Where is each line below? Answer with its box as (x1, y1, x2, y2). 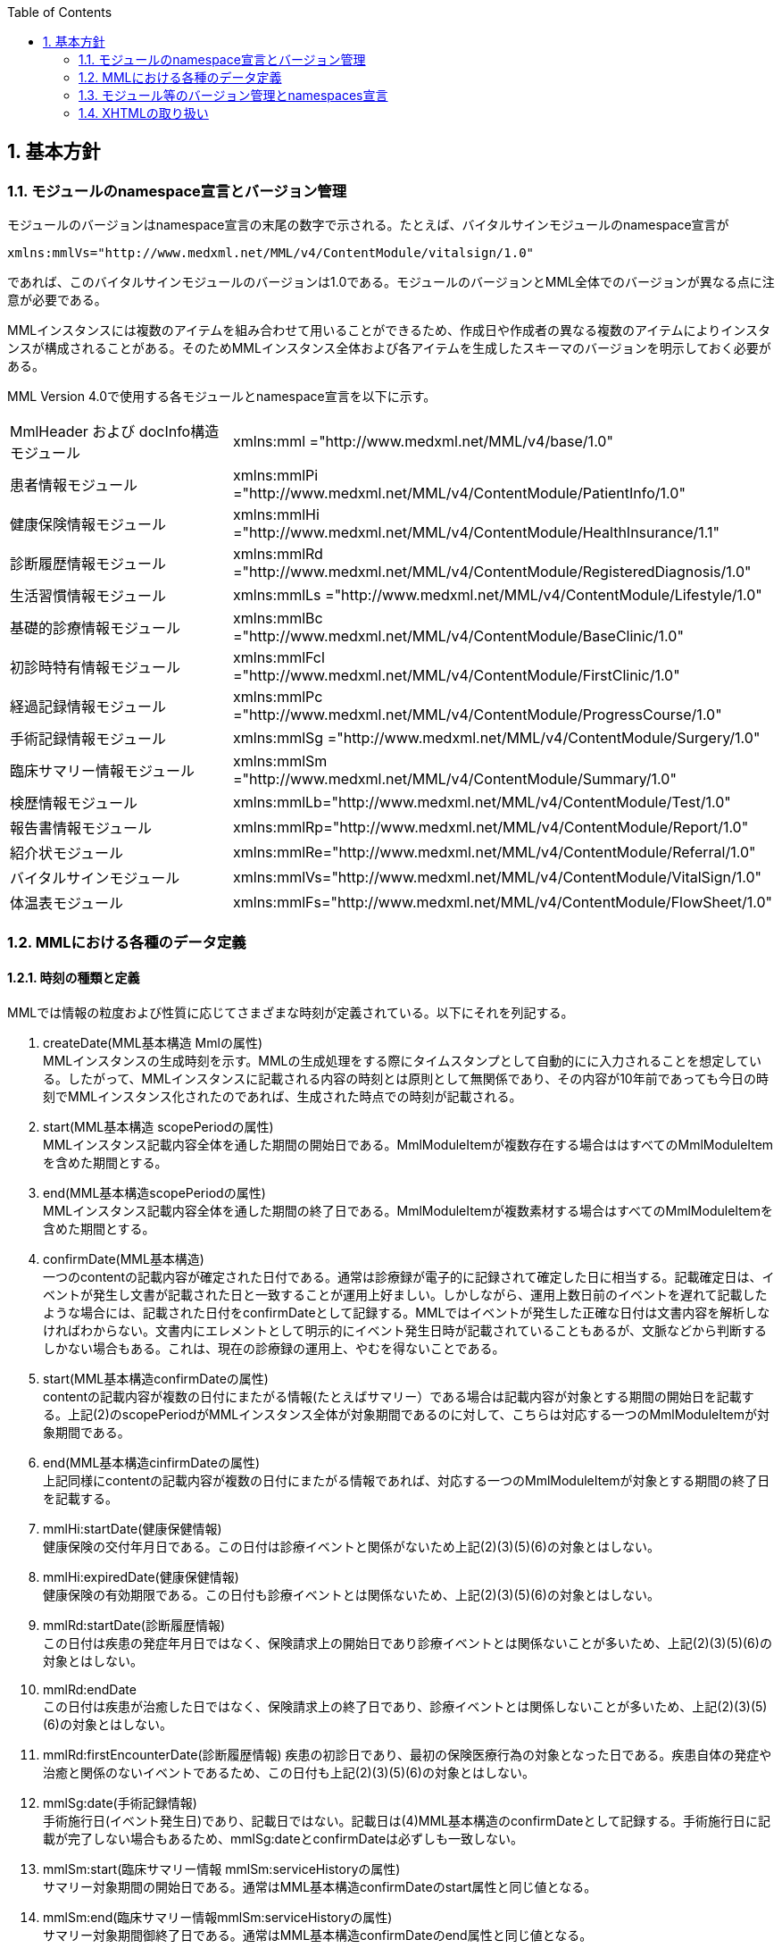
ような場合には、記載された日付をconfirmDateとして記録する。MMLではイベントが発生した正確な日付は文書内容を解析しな (43, 1304, 770, 1320)
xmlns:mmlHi (233, 506, 320, 524)
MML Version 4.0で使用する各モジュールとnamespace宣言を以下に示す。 (7, 389, 437, 405)
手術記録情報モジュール (10, 730, 166, 748)
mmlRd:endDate (43, 1681, 137, 1697)
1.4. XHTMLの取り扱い (79, 105, 209, 121)
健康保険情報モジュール (10, 515, 166, 534)
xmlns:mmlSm (233, 752, 328, 771)
